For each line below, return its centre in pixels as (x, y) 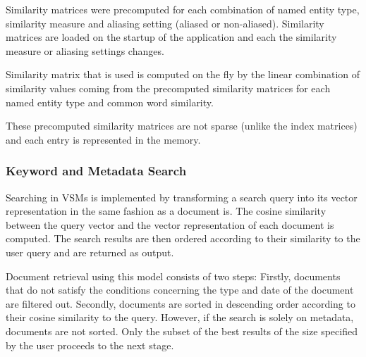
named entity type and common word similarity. (110, 102)
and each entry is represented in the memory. (103, 139)
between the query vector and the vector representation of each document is (170, 224)
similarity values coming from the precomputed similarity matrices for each (168, 88)
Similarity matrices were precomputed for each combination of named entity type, (183, 9)
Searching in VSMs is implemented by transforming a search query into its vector (182, 197)
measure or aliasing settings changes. (85, 50)
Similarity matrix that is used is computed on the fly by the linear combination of (183, 74)
